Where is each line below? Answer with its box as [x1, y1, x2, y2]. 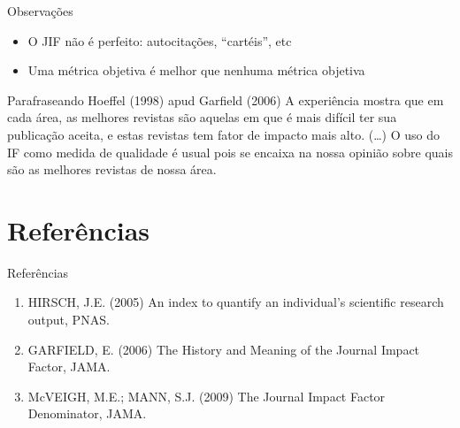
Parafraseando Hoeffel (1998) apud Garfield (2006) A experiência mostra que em [7, 90, 444, 109]
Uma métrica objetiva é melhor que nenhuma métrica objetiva [27, 61, 365, 80]
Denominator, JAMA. [27, 404, 147, 423]
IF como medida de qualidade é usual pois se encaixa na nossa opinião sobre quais [7, 142, 453, 161]
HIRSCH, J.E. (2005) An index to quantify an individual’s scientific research [27, 293, 444, 311]
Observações [7, 2, 73, 19]
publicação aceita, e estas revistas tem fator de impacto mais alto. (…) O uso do [7, 125, 440, 143]
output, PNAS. [27, 310, 110, 329]
